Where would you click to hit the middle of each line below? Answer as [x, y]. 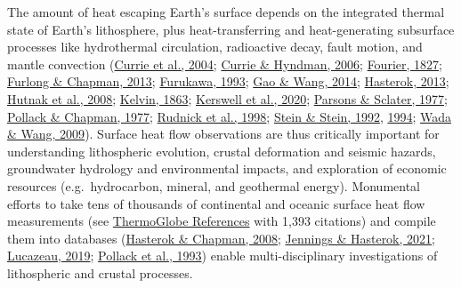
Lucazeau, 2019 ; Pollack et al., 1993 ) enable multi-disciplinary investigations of [222, 256]
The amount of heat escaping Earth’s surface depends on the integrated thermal [226, 12]
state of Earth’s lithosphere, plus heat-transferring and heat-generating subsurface [231, 29]
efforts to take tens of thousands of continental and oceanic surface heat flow [216, 203]
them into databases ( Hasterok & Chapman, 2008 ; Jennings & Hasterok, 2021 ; [221, 238]
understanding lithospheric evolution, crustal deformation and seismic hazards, [222, 151]
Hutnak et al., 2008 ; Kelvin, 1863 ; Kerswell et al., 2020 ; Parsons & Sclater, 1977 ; [227, 98]
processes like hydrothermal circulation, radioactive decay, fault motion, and [215, 47]
